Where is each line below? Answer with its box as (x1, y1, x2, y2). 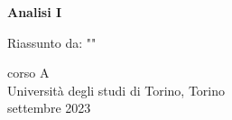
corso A (7, 63, 50, 82)
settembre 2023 (7, 98, 91, 117)
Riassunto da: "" (7, 32, 97, 51)
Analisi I (7, 3, 62, 21)
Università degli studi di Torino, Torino (7, 80, 226, 99)
